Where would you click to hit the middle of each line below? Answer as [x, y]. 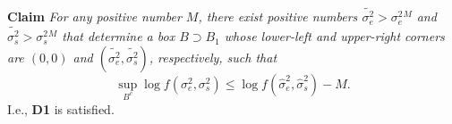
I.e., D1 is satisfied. [61, 108]
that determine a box [119, 36]
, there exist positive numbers [278, 17]
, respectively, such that [213, 57]
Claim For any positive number [94, 17]
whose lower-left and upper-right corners [334, 36]
